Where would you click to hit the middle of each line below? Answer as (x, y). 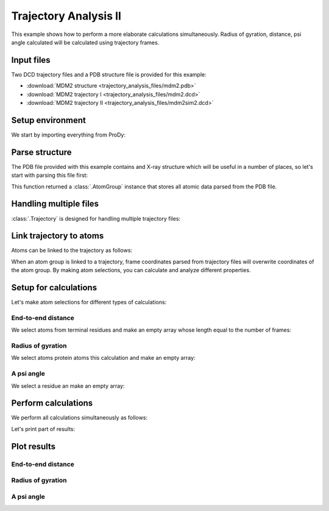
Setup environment (49, 120)
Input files (31, 60)
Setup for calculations (54, 288)
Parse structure (42, 152)
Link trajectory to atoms (58, 236)
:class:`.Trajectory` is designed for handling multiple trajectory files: (96, 218)
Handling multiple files (55, 204)
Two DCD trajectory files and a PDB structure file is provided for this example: (109, 74)
